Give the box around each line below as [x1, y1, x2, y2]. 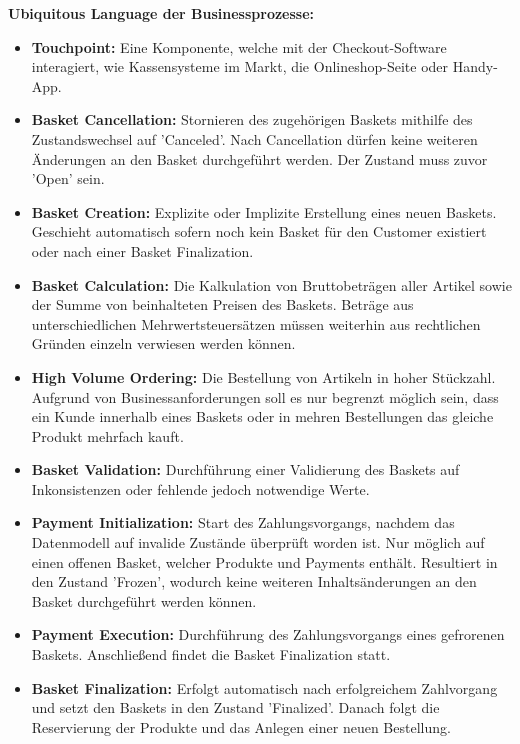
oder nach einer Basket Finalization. [31, 240, 254, 261]
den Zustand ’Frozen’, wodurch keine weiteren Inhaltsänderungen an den [31, 571, 477, 592]
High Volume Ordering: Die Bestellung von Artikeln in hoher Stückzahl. [31, 366, 496, 387]
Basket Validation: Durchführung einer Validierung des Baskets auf [31, 459, 460, 480]
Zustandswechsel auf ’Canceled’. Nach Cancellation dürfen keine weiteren [31, 128, 478, 149]
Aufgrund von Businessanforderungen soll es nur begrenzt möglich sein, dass [31, 386, 499, 407]
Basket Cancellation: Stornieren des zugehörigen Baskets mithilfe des [31, 109, 473, 130]
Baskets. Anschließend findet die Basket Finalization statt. [31, 644, 391, 665]
